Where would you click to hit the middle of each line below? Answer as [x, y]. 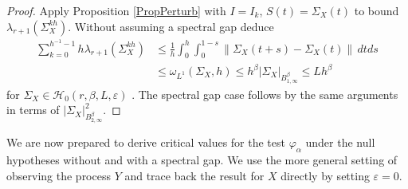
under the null [340, 142]
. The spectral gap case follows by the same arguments [265, 94]
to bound [377, 10]
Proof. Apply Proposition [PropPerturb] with [116, 10]
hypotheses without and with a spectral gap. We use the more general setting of [202, 159]
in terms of [33, 110]
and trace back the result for [194, 175]
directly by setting [325, 175]
